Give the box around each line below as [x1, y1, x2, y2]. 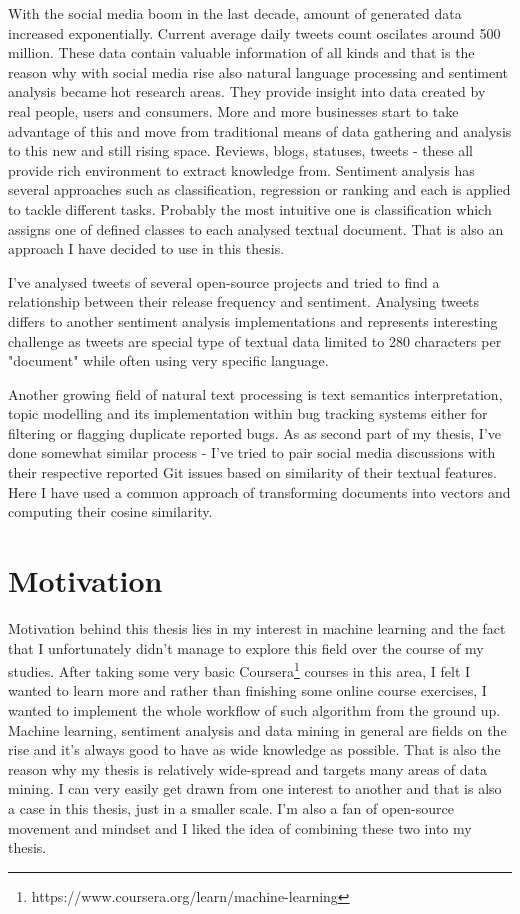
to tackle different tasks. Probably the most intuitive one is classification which [8, 198, 492, 219]
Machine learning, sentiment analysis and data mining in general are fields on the [8, 719, 507, 740]
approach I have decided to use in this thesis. [8, 238, 285, 259]
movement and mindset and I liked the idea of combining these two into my [8, 817, 472, 838]
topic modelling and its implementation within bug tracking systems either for [8, 403, 488, 424]
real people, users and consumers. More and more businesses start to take [8, 100, 459, 121]
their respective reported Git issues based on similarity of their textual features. [8, 462, 497, 483]
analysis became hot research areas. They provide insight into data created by [8, 81, 486, 102]
